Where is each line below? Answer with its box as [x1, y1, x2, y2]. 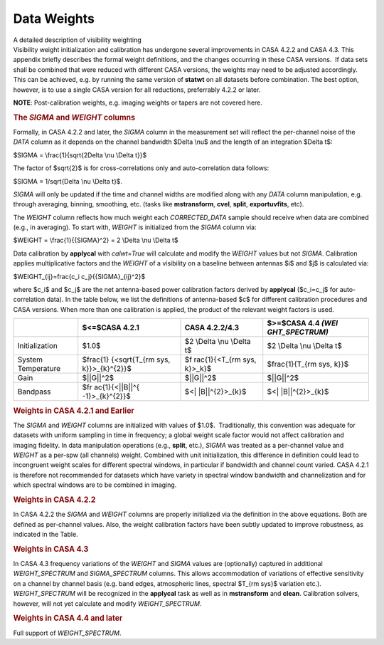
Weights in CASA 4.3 [13, 544, 89, 554]
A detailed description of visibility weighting [13, 36, 142, 44]
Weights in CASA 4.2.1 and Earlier [13, 406, 134, 416]
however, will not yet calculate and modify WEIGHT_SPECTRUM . [13, 599, 202, 608]
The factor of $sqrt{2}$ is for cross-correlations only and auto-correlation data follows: [13, 164, 270, 172]
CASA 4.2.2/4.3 [184, 322, 240, 332]
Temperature [17, 364, 61, 374]
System [17, 355, 43, 365]
